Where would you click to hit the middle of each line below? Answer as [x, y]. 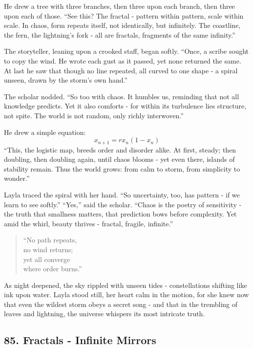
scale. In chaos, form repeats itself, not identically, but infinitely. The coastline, [122, 25]
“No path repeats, [50, 240]
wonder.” [17, 178]
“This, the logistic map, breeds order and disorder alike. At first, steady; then [120, 149]
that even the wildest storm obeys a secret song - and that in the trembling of [121, 304]
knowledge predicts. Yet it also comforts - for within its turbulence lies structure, [125, 106]
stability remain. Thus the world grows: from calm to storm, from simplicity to [122, 168]
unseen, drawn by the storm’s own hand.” [66, 80]
